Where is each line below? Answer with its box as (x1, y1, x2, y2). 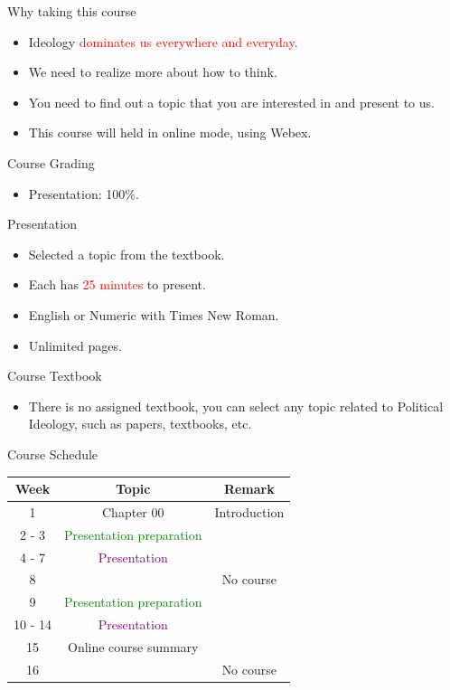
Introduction (214, 502, 285, 521)
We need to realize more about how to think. (28, 62, 277, 81)
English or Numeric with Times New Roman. (28, 305, 279, 324)
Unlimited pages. (28, 336, 122, 354)
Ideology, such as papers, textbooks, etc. (28, 414, 252, 433)
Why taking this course (7, 2, 136, 20)
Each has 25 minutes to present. (28, 275, 206, 294)
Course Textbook (7, 366, 102, 385)
